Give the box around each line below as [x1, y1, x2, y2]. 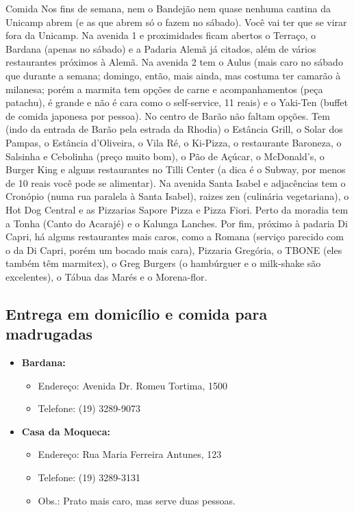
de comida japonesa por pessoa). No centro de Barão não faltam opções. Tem [5, 108, 330, 123]
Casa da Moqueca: [21, 424, 110, 438]
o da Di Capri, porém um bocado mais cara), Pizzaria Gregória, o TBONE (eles [5, 242, 342, 257]
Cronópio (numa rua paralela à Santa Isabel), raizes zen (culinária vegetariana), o [5, 189, 349, 203]
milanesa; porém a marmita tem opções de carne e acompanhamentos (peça [5, 81, 323, 96]
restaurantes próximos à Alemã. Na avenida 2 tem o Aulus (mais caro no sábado [5, 55, 343, 69]
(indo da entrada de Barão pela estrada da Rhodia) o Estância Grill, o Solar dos [5, 122, 343, 136]
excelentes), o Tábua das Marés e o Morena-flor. [5, 269, 207, 283]
